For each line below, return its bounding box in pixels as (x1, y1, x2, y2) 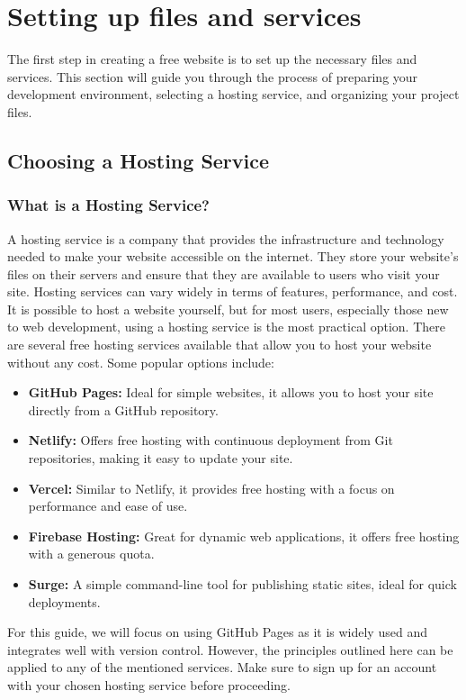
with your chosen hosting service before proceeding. (7, 675, 291, 694)
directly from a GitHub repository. (28, 400, 219, 419)
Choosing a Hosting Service (7, 146, 270, 174)
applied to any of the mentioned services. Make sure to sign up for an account (7, 658, 437, 677)
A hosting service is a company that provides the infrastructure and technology (7, 229, 444, 248)
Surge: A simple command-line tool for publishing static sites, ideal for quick (28, 575, 457, 593)
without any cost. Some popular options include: (7, 352, 274, 371)
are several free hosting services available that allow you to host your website (7, 335, 432, 354)
